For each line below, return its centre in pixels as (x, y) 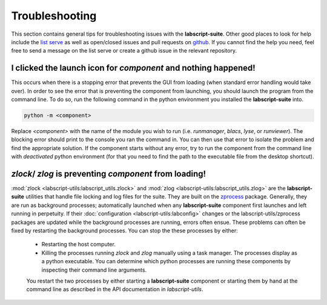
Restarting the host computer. (79, 244)
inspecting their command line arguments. (94, 270)
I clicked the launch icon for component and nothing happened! (133, 68)
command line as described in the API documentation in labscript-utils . (115, 289)
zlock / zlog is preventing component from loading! (108, 173)
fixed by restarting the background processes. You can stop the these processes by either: (125, 231)
